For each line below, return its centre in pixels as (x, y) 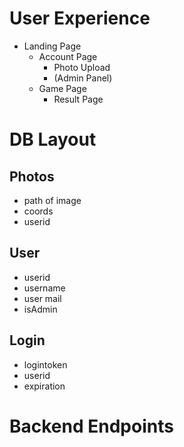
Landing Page (52, 46)
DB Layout (53, 139)
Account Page (68, 56)
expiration (44, 386)
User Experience (80, 18)
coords (38, 211)
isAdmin (40, 309)
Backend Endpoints (91, 426)
